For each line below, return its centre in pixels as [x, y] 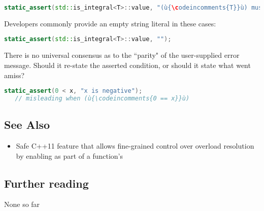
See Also [27, 125]
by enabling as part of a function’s [70, 155]
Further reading [46, 183]
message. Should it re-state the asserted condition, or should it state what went [127, 65]
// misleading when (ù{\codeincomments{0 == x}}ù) [102, 98]
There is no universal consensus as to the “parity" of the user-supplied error [122, 55]
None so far [22, 204]
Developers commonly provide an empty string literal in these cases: [110, 23]
